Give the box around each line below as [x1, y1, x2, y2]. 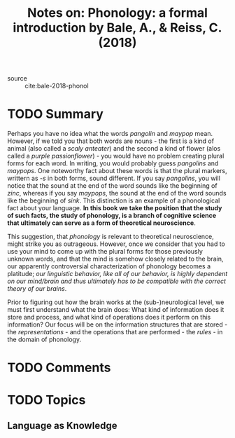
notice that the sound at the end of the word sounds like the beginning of [7, 182, 218, 190]
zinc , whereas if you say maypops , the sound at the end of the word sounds [7, 189, 227, 198]
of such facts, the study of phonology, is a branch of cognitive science [7, 212, 217, 220]
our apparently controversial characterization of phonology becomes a [7, 262, 211, 271]
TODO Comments [7, 360, 111, 376]
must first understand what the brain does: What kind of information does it [7, 306, 225, 314]
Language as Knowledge [7, 419, 117, 432]
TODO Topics [7, 392, 86, 408]
